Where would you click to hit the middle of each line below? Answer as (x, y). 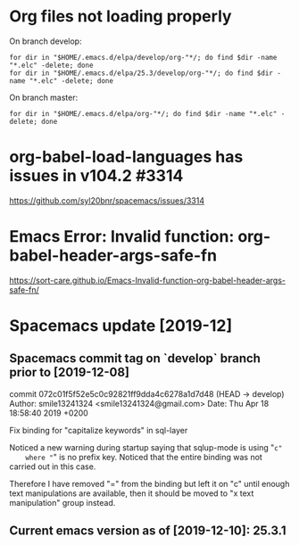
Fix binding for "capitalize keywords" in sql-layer (99, 430)
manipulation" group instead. (62, 502)
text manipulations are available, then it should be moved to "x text (132, 493)
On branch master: (44, 97)
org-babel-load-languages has (126, 157)
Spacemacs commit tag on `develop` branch (135, 359)
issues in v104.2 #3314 (96, 176)
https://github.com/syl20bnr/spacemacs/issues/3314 (107, 200)
